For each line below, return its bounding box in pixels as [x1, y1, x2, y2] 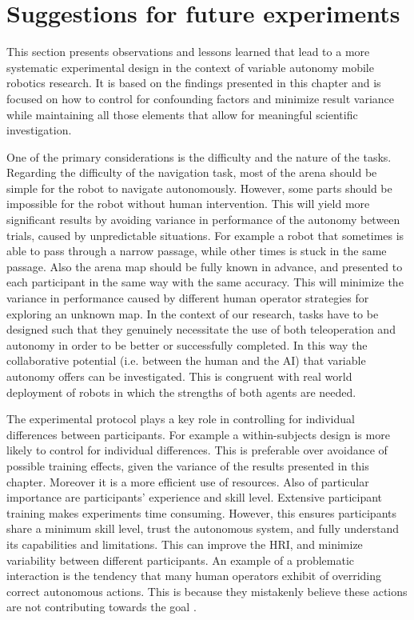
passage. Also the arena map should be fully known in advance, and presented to [6, 258, 403, 274]
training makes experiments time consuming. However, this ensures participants [6, 504, 396, 521]
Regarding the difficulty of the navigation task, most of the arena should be [6, 164, 377, 181]
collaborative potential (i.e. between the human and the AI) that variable [6, 352, 366, 369]
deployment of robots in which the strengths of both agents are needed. [6, 383, 356, 400]
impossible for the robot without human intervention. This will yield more [6, 195, 370, 212]
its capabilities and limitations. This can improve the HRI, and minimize [6, 535, 363, 552]
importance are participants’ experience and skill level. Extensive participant [6, 489, 383, 506]
